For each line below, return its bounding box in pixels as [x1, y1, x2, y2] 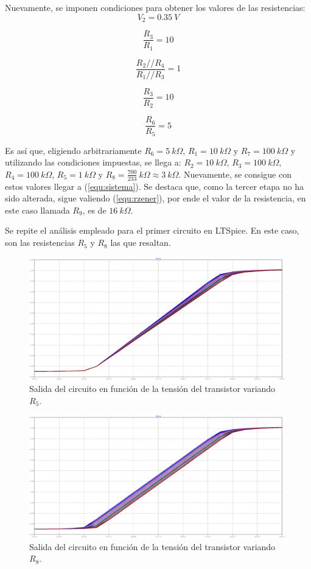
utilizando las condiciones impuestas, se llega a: [5, 156, 181, 169]
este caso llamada [5, 203, 70, 216]
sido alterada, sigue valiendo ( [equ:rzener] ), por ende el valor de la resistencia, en [5, 192, 306, 204]
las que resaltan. [110, 236, 171, 249]
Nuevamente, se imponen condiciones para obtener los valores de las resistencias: [5, 1, 306, 13]
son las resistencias [5, 236, 75, 249]
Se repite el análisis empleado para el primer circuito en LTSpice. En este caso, [5, 224, 299, 237]
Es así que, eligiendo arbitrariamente [5, 144, 142, 156]
